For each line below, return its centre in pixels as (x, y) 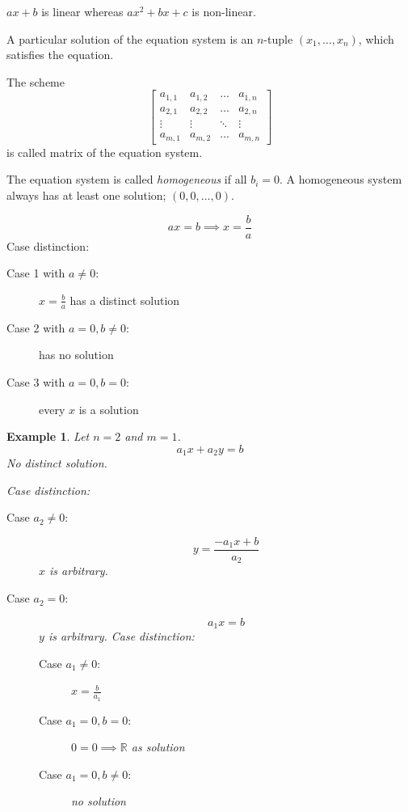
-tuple (278, 38)
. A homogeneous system (341, 179)
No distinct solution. (57, 463)
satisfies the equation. (60, 55)
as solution (158, 747)
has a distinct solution (125, 300)
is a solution (109, 409)
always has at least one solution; (86, 195)
